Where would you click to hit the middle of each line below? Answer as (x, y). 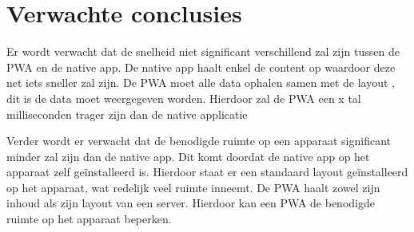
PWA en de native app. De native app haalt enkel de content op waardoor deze (201, 67)
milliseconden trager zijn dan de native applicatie (127, 114)
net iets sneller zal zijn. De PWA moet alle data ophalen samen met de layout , (201, 83)
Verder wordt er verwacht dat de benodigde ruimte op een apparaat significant (199, 141)
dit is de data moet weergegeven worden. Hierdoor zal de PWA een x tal (184, 98)
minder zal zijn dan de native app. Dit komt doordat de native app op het (188, 156)
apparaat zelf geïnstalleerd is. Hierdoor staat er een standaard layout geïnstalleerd (207, 172)
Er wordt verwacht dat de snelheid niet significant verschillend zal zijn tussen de (203, 51)
